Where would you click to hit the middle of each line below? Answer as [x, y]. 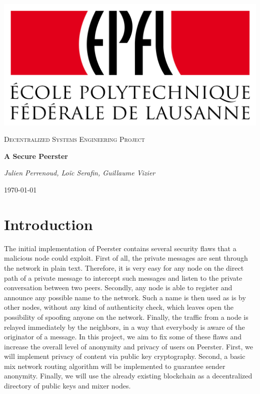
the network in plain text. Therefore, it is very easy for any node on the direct [124, 267]
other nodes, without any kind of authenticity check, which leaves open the [119, 307]
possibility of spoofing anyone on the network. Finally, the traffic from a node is [126, 317]
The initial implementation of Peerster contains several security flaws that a [120, 248]
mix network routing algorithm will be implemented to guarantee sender [115, 366]
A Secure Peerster [36, 156]
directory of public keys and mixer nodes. [67, 386]
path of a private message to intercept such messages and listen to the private [123, 277]
